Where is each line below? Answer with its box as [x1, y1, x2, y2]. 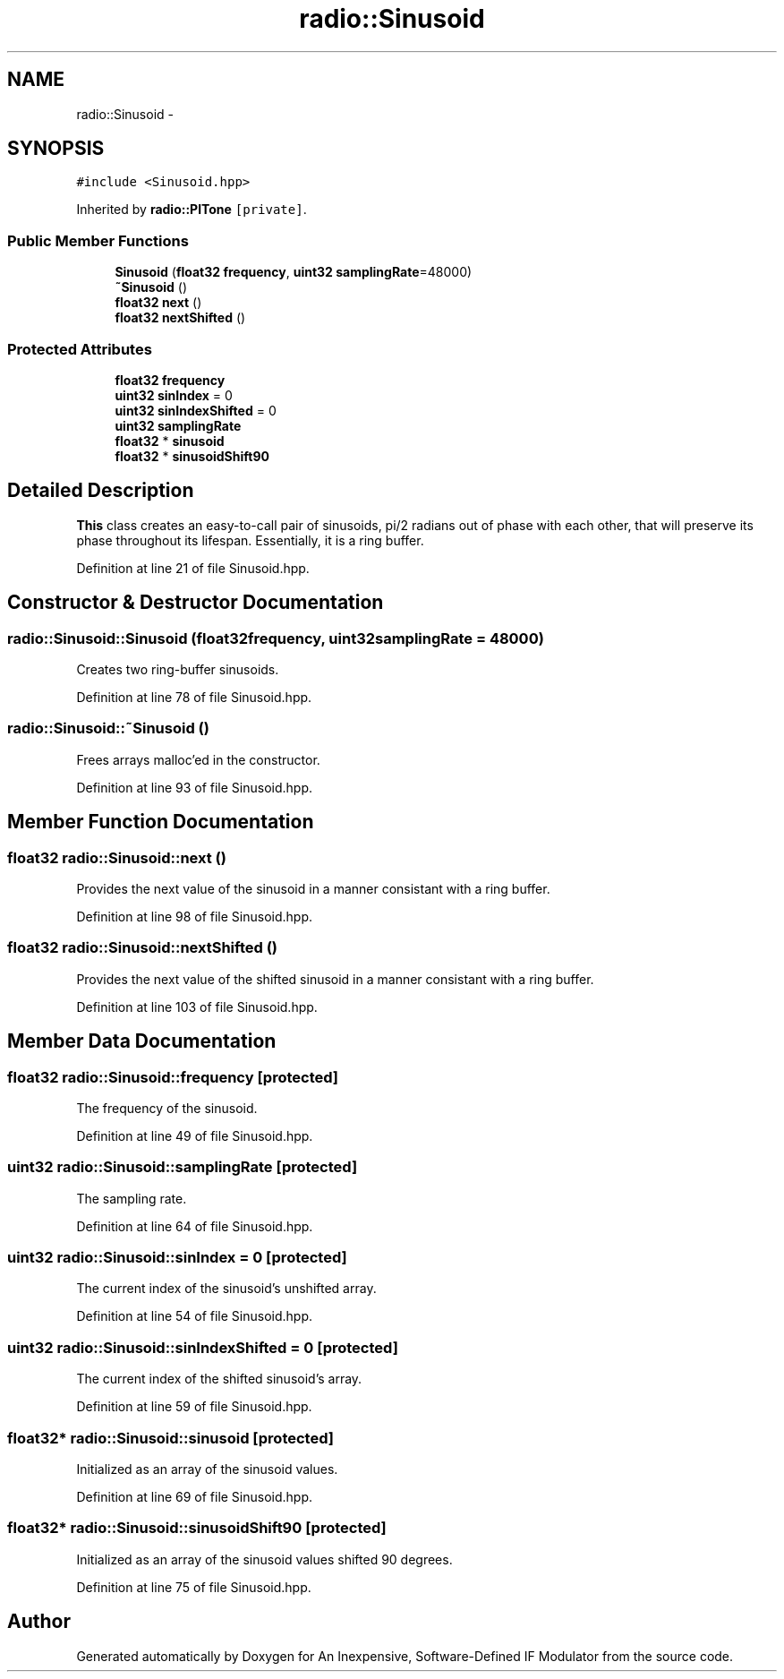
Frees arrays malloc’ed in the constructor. [76, 751, 320, 767]
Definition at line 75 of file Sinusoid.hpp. [76, 1579, 311, 1595]
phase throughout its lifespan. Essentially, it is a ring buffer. [76, 532, 424, 548]
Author [7, 1610, 71, 1633]
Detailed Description [7, 479, 194, 502]
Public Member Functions [7, 231, 189, 250]
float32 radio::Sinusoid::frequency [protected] [7, 1067, 339, 1086]
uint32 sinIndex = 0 [115, 387, 233, 403]
